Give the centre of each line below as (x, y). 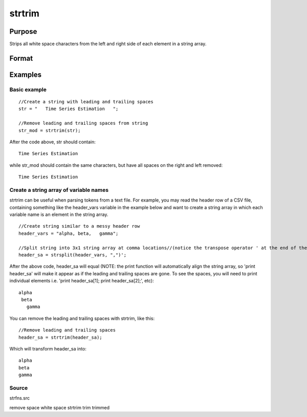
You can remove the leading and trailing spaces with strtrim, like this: (82, 318)
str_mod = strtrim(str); (50, 130)
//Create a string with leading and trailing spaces (86, 102)
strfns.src (20, 398)
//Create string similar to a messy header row (79, 226)
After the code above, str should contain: (52, 142)
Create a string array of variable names (59, 190)
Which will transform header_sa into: (48, 348)
